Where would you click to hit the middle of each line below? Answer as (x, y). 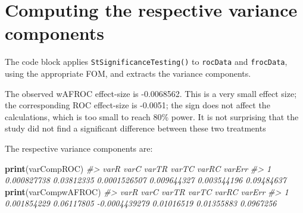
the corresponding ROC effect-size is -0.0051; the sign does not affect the (138, 105)
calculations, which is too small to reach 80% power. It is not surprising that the (152, 116)
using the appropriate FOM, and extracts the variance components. (128, 73)
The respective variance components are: (79, 148)
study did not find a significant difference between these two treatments (135, 128)
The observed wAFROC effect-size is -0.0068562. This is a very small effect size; (151, 93)
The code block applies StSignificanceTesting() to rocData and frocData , (146, 62)
